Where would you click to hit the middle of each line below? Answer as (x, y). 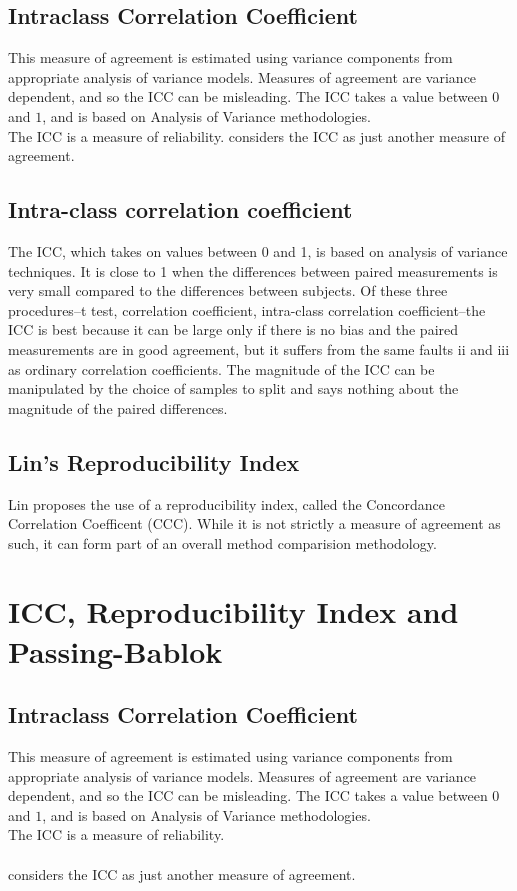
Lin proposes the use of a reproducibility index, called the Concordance (226, 503)
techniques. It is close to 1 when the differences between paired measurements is (253, 270)
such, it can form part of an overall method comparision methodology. (222, 542)
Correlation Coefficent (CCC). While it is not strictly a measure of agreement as (254, 523)
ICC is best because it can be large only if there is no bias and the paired (233, 329)
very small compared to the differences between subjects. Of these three (228, 290)
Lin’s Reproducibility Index (154, 461)
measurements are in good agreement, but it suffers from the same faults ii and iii (259, 348)
